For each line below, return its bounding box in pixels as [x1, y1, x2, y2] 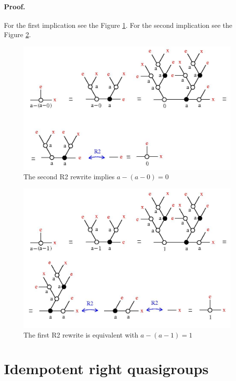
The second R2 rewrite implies [23, 171, 115, 182]
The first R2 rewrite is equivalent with [23, 330, 138, 340]
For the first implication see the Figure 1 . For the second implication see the [4, 20, 233, 30]
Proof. [4, 1, 25, 11]
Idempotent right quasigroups [4, 359, 209, 379]
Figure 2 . [4, 29, 31, 40]
